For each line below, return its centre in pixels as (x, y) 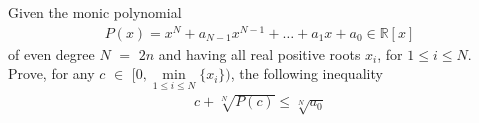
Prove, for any (51, 73)
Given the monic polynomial (95, 12)
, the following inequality (306, 73)
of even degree (51, 53)
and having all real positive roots (259, 53)
